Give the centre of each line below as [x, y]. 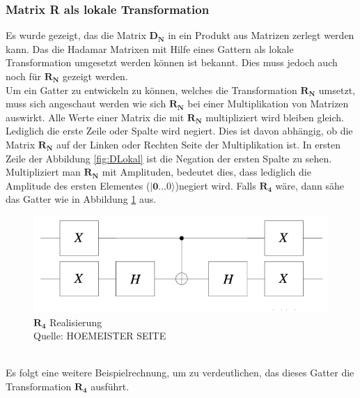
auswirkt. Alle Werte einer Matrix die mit [95, 117]
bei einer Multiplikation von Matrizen [268, 104]
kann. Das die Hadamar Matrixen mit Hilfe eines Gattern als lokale [150, 48]
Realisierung [76, 322]
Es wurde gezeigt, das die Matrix [76, 35]
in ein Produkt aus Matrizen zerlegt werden [261, 35]
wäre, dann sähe [310, 185]
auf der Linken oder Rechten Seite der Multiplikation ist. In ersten [198, 144]
